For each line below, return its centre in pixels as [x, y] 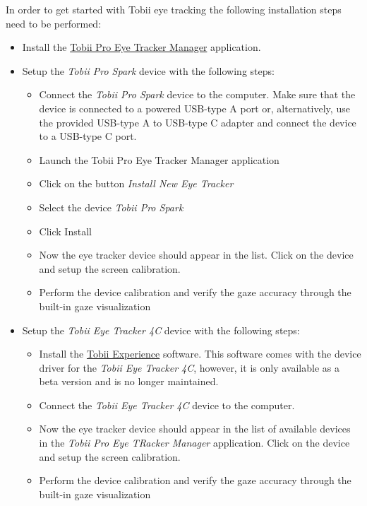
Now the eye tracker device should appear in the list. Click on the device [196, 255]
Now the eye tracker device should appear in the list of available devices [195, 429]
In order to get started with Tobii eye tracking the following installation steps [174, 9]
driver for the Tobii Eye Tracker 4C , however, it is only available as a [189, 367]
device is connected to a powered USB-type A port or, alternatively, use [194, 108]
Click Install [65, 231]
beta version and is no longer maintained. [129, 381]
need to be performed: [54, 23]
